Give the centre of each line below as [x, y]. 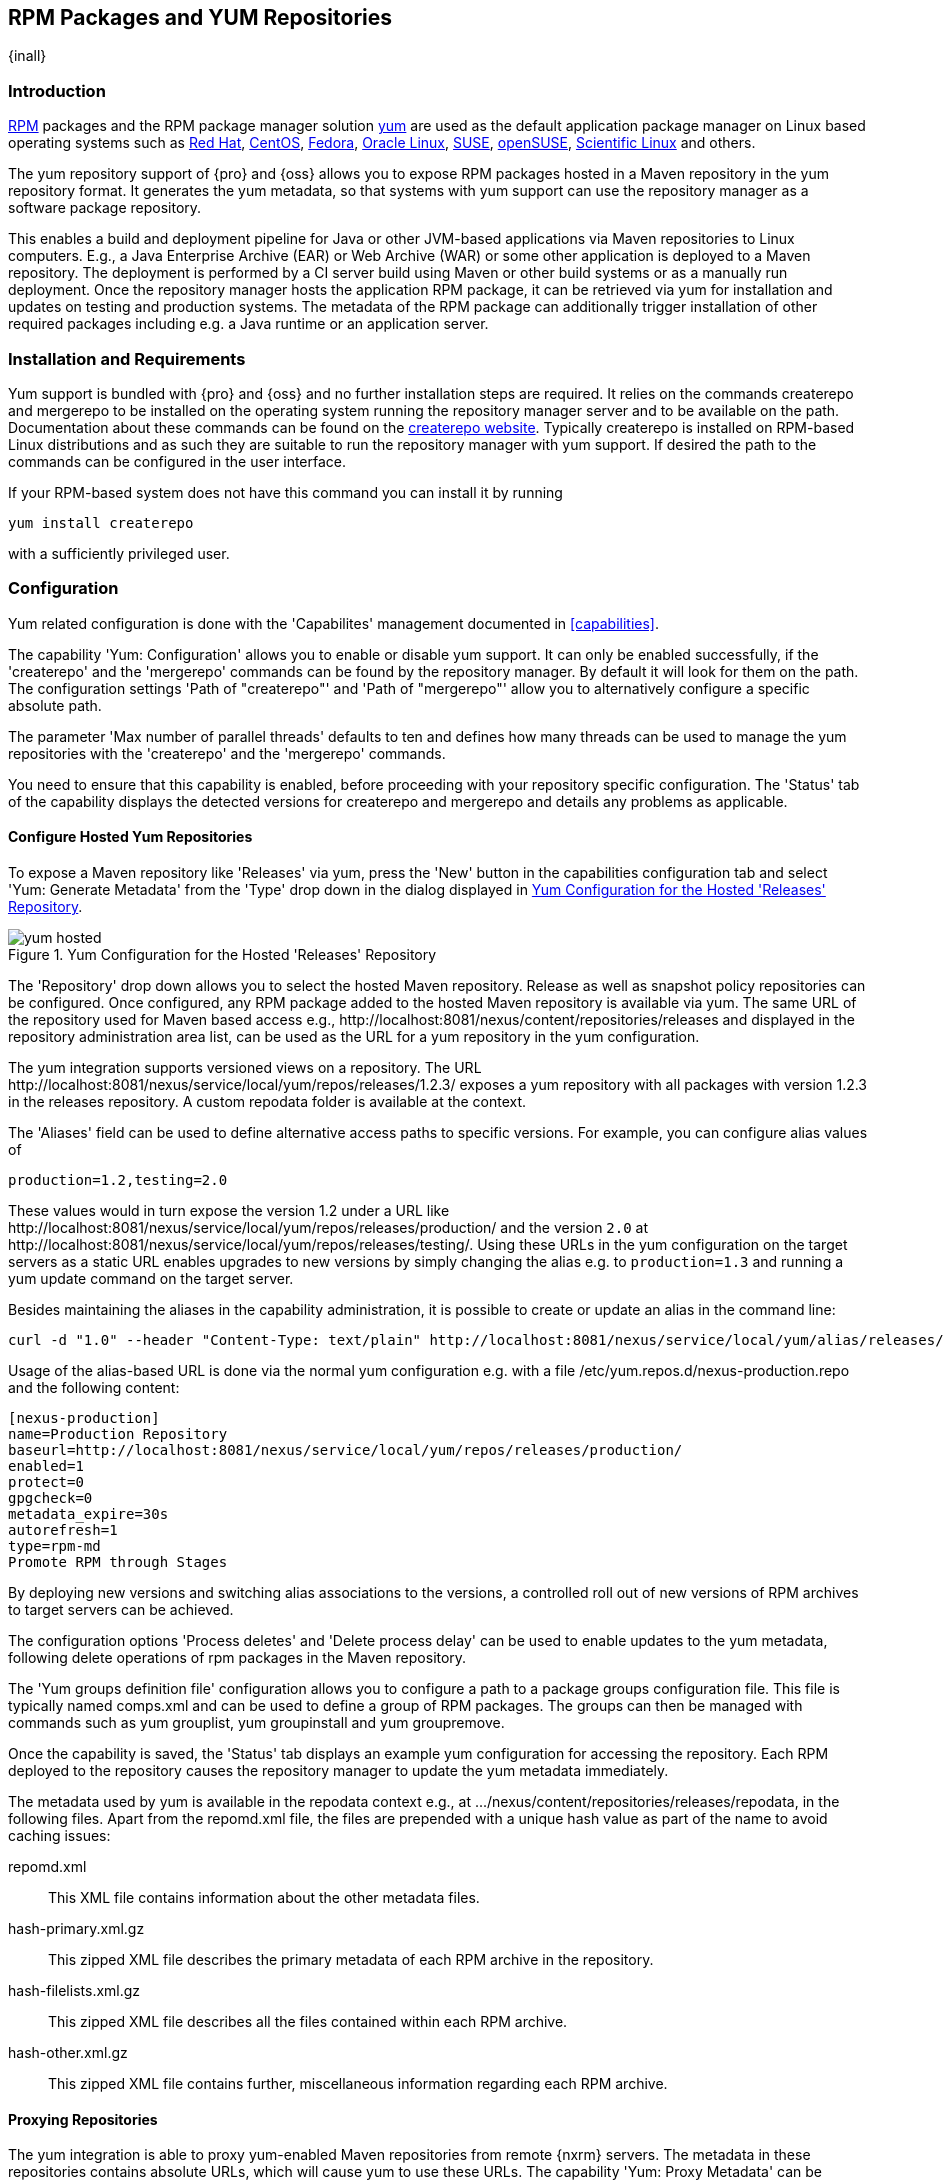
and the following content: [94, 1387]
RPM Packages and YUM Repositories [200, 17]
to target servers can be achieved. [121, 1609]
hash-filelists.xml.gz [74, 1990]
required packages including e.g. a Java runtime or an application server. [248, 324]
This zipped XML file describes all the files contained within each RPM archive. [308, 2021]
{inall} [27, 56]
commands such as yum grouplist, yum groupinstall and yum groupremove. [256, 1722]
